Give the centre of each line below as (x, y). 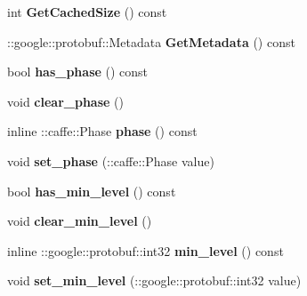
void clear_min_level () (80, 221)
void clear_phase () (65, 101)
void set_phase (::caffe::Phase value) (111, 160)
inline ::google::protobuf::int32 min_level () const (145, 250)
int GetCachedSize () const (87, 12)
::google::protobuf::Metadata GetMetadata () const (151, 41)
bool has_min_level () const (92, 191)
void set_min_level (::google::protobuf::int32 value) (154, 280)
